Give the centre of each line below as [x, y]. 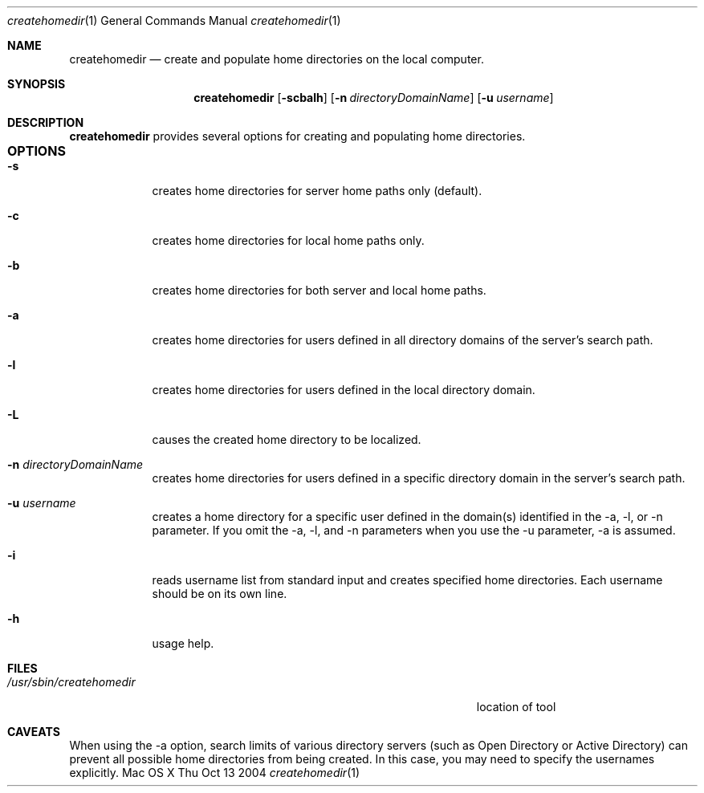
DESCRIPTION [46, 122]
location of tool [516, 707]
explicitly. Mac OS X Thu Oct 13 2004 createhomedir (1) [215, 773]
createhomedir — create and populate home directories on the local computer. [277, 59]
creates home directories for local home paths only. [288, 240]
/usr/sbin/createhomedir [71, 682]
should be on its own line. [220, 594]
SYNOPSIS [37, 84]
